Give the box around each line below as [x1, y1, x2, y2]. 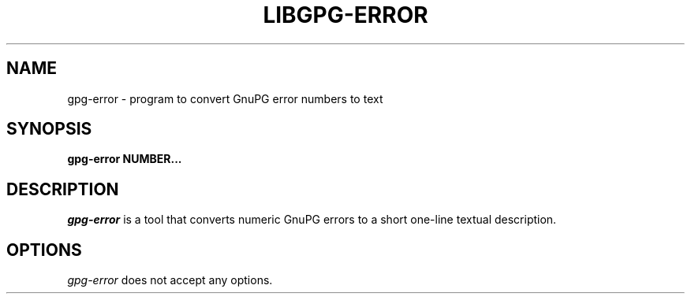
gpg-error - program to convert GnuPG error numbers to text [67, 91, 383, 106]
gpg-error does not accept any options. [67, 273, 273, 287]
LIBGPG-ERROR [263, 2, 428, 28]
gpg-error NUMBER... [67, 152, 182, 166]
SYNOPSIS [6, 119, 92, 139]
